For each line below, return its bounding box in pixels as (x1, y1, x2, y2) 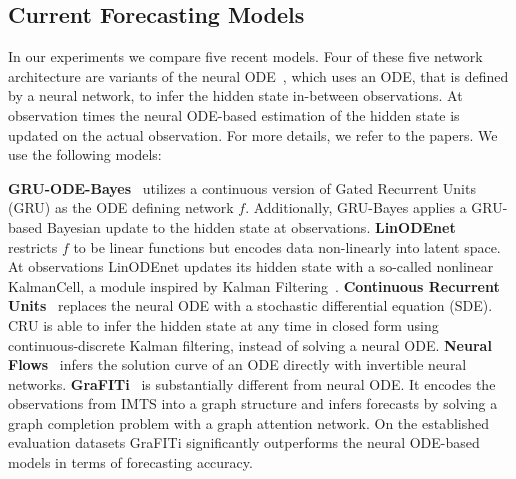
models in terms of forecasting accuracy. (8, 452, 253, 473)
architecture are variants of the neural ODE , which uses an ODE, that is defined (8, 65, 509, 86)
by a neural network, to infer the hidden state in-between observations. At (8, 85, 463, 106)
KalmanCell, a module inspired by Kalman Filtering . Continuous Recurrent (8, 275, 500, 296)
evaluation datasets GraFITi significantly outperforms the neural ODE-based (8, 432, 480, 453)
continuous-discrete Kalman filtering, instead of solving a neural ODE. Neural (8, 334, 492, 355)
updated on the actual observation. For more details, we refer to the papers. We (8, 124, 498, 145)
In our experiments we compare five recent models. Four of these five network (8, 46, 483, 67)
